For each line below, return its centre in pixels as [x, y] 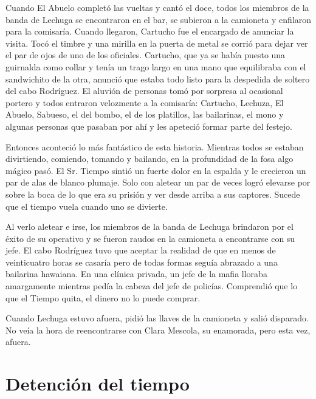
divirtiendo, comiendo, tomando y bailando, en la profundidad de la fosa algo [149, 159]
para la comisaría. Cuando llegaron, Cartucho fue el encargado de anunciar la [150, 31]
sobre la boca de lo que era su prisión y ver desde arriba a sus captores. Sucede [153, 194]
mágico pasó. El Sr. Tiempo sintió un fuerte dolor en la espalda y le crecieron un [156, 170]
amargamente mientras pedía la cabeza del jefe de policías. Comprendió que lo [152, 286]
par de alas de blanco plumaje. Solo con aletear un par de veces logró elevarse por [158, 182]
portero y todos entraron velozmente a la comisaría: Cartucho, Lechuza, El [145, 102]
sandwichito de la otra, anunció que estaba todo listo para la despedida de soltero [158, 79]
